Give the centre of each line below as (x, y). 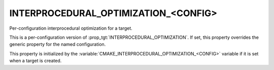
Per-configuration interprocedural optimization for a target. (71, 28)
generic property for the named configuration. (58, 44)
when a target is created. (36, 61)
